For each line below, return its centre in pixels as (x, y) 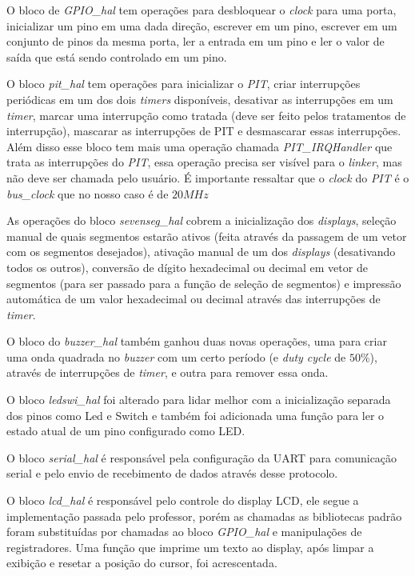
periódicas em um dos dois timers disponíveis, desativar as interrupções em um (200, 99)
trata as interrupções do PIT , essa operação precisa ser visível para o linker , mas (204, 162)
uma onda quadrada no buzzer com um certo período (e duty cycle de (176, 356)
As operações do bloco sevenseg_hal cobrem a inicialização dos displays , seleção (202, 220)
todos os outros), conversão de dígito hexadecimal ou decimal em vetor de (187, 267)
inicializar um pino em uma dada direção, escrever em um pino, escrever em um (202, 25)
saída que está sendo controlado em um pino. (117, 56)
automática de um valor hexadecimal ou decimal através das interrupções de (194, 299)
